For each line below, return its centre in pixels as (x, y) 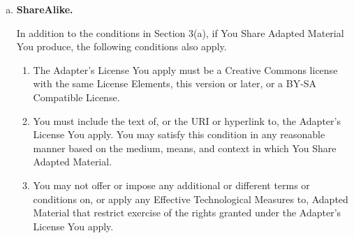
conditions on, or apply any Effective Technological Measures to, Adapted (191, 199)
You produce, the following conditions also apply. (121, 46)
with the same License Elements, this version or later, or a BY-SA (175, 83)
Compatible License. (76, 97)
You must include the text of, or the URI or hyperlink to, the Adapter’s (187, 120)
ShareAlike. (45, 9)
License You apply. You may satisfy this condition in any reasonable (179, 134)
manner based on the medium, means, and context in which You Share (185, 148)
